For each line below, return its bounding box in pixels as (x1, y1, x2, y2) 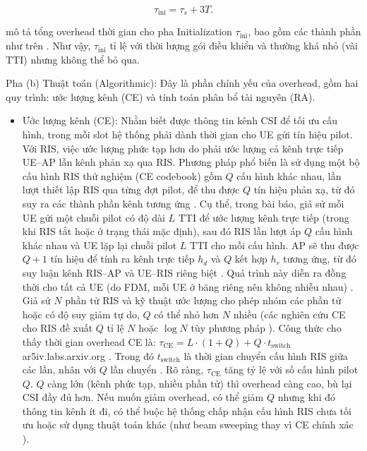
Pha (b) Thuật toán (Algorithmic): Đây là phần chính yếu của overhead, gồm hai (6, 76, 359, 90)
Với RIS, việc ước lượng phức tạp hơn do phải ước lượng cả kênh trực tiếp (22, 140, 344, 155)
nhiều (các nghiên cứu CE (233, 306, 346, 321)
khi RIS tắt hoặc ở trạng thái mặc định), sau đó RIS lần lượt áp (22, 224, 301, 239)
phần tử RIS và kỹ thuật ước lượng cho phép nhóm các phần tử (65, 293, 342, 308)
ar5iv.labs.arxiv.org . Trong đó (22, 348, 154, 363)
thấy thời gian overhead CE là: (22, 334, 156, 349)
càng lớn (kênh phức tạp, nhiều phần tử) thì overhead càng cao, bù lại (47, 375, 352, 390)
